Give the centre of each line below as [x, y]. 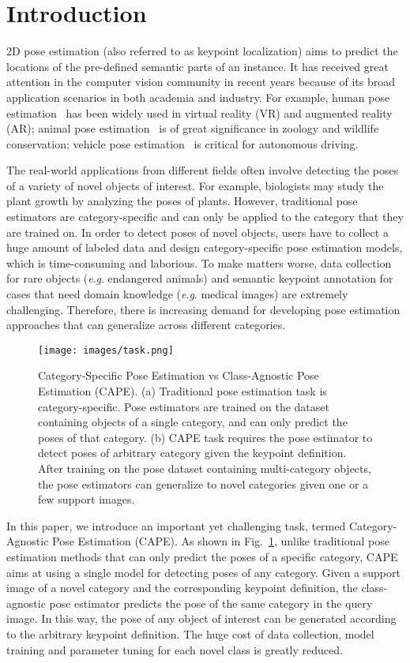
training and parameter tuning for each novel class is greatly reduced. [175, 649]
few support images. [87, 499]
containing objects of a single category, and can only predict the [193, 422]
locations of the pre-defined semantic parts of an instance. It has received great [197, 66]
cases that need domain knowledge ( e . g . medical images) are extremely [177, 294]
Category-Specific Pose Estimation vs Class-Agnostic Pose [179, 375]
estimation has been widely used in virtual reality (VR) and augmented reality [199, 112]
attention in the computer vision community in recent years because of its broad [201, 82]
